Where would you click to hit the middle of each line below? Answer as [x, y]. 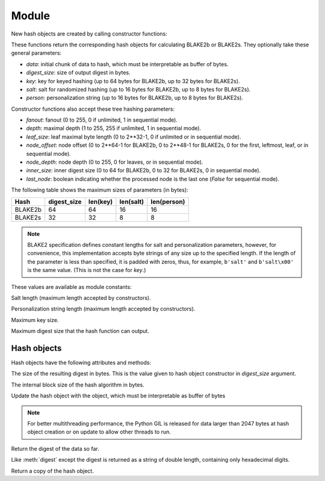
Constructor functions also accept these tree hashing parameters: [93, 109]
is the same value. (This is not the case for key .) [87, 270]
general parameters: [36, 53]
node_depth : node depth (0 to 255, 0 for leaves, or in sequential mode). [115, 162]
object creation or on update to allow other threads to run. [99, 432]
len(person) [168, 202]
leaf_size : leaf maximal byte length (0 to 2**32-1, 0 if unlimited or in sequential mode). [134, 137]
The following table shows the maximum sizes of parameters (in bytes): [100, 190]
